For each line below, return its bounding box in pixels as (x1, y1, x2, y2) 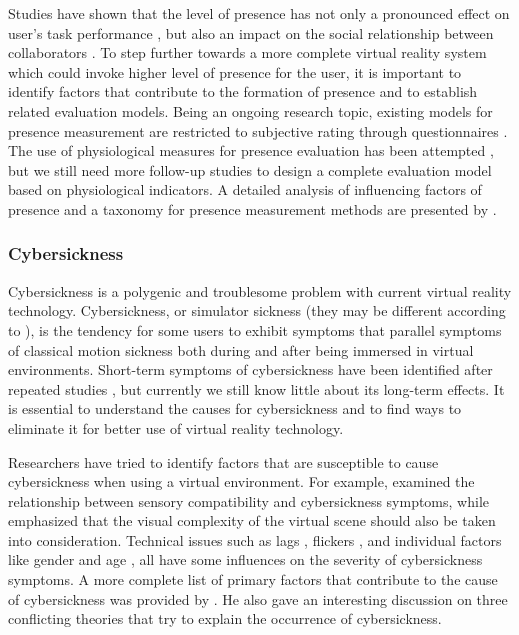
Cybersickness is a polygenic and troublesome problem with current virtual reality (8, 280, 512, 301)
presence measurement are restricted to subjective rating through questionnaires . (8, 120, 508, 141)
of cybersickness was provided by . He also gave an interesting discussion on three (8, 588, 508, 609)
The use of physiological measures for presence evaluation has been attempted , (8, 140, 494, 161)
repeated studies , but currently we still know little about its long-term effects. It (8, 378, 505, 399)
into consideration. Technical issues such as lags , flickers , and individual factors (8, 529, 502, 550)
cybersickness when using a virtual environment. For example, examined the (8, 471, 475, 492)
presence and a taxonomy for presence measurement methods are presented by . (8, 198, 497, 219)
